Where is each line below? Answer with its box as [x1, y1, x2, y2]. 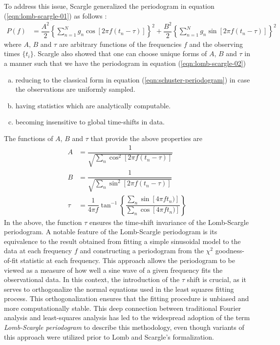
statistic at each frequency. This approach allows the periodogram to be [20, 255, 235, 265]
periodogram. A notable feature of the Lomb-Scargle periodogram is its [4, 226, 217, 237]
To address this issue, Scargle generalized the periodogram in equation [4, 1, 215, 11]
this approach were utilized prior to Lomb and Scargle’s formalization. [4, 331, 214, 342]
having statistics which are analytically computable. [15, 100, 171, 110]
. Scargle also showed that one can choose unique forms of [33, 48, 207, 59]
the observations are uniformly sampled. [15, 84, 135, 94]
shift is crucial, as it [187, 274, 246, 284]
